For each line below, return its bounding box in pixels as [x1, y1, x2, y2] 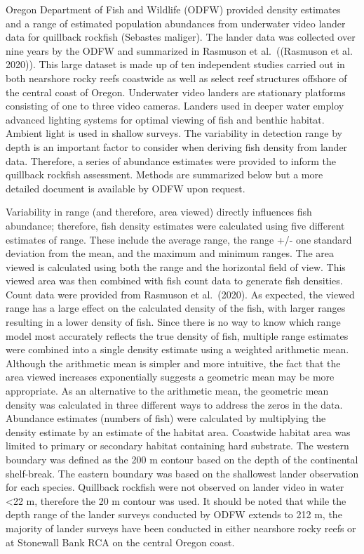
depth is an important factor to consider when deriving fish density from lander [6, 139, 348, 154]
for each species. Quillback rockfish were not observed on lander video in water [6, 480, 344, 494]
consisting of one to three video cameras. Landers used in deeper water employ [6, 98, 344, 113]
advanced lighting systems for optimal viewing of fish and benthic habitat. [6, 112, 325, 126]
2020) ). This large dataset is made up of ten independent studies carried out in [6, 57, 345, 72]
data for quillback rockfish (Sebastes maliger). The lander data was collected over [6, 29, 356, 44]
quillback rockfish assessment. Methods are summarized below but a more [6, 167, 323, 182]
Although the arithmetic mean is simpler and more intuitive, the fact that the [6, 355, 341, 370]
